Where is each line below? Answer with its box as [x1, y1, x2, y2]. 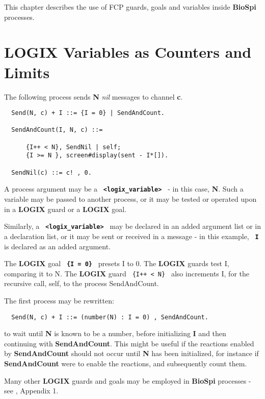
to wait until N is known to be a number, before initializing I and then [4, 328, 226, 339]
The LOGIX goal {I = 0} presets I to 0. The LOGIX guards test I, [4, 258, 229, 269]
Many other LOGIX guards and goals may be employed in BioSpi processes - [4, 375, 251, 386]
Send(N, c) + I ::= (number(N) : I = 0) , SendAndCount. [11, 313, 208, 321]
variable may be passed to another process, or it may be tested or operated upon [4, 194, 257, 204]
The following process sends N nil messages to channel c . [4, 91, 183, 102]
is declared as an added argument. [4, 241, 111, 251]
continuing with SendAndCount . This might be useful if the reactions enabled [4, 338, 254, 348]
